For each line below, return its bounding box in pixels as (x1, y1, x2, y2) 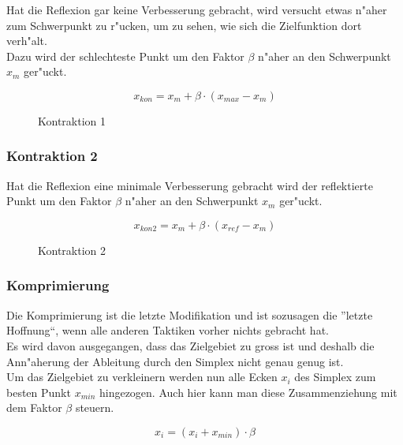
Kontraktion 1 (38, 112, 106, 129)
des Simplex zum (294, 368, 376, 385)
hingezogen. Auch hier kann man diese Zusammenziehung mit (99, 383, 397, 400)
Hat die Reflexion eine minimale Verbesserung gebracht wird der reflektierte (6, 177, 373, 193)
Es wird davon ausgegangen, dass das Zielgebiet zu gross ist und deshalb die (6, 337, 375, 353)
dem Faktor (6, 399, 62, 416)
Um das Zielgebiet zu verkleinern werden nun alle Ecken (6, 368, 278, 385)
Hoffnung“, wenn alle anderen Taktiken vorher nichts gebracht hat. (6, 322, 329, 338)
